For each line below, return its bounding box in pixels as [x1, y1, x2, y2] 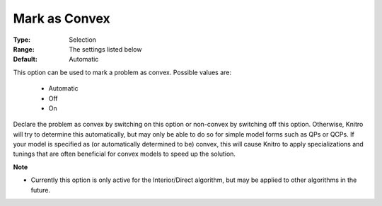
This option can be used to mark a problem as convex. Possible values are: [13, 68, 232, 76]
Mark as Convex [13, 11, 111, 26]
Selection [69, 35, 97, 44]
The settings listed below [69, 45, 142, 53]
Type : [13, 35, 31, 44]
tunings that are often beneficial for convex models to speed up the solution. [13, 149, 236, 159]
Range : [13, 45, 35, 53]
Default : [13, 55, 38, 64]
